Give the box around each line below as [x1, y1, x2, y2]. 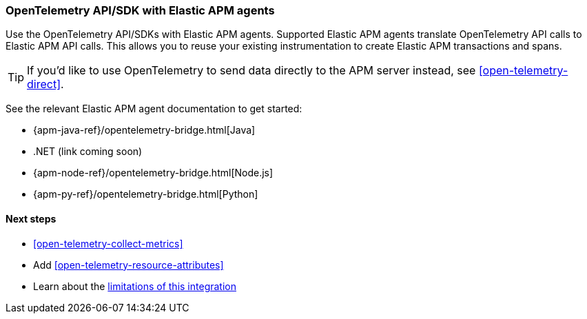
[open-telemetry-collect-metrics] [33, 237, 183, 249]
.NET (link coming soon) [33, 145, 143, 158]
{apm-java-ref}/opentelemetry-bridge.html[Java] [33, 124, 256, 136]
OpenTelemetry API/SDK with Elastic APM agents [6, 3, 275, 17]
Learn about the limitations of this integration [33, 280, 236, 292]
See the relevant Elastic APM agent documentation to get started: [6, 103, 302, 115]
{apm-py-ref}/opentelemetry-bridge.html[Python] [33, 188, 258, 200]
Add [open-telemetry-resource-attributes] [33, 258, 224, 271]
